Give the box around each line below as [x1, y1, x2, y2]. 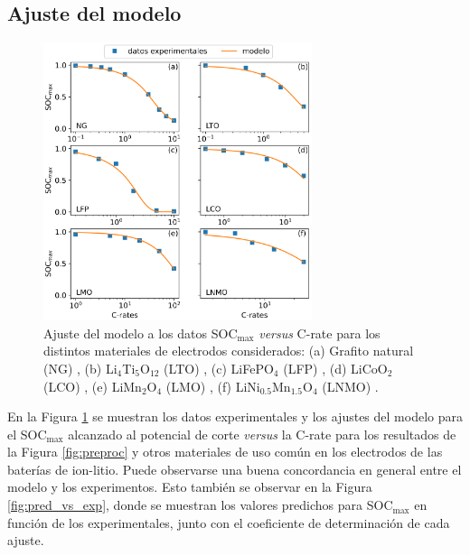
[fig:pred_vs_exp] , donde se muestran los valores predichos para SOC [7, 495, 393, 514]
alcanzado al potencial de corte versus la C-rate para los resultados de [68, 424, 456, 443]
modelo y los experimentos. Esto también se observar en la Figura [7, 477, 372, 496]
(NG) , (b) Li [43, 358, 117, 377]
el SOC [7, 424, 47, 443]
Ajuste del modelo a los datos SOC [43, 323, 238, 342]
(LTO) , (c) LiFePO [164, 358, 274, 377]
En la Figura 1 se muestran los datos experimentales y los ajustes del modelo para [7, 407, 463, 426]
